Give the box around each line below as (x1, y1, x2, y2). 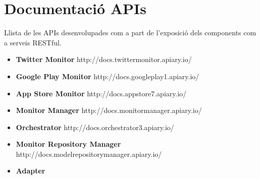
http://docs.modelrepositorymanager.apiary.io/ (16, 148, 162, 159)
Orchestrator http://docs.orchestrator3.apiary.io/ (16, 122, 174, 132)
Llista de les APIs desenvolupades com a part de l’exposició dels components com (4, 27, 256, 38)
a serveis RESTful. (4, 37, 62, 47)
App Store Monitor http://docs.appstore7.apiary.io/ (16, 88, 187, 98)
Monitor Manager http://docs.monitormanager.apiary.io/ (16, 105, 202, 115)
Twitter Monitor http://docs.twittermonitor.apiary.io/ (16, 54, 192, 65)
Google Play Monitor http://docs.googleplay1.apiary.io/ (16, 71, 199, 81)
